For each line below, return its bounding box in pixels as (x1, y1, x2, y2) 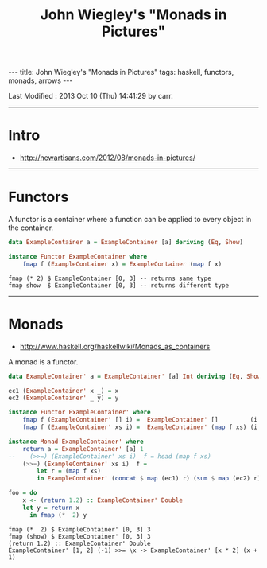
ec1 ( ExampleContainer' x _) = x (8, 387, 119, 395)
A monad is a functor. (8, 356, 79, 367)
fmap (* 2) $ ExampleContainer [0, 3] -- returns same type (8, 274, 212, 282)
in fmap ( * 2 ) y (29, 511, 87, 519)
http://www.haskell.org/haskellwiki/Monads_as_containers (19, 341, 211, 351)
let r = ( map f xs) (37, 467, 102, 475)
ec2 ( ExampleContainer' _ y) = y (8, 394, 119, 403)
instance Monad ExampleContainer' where (8, 438, 145, 445)
